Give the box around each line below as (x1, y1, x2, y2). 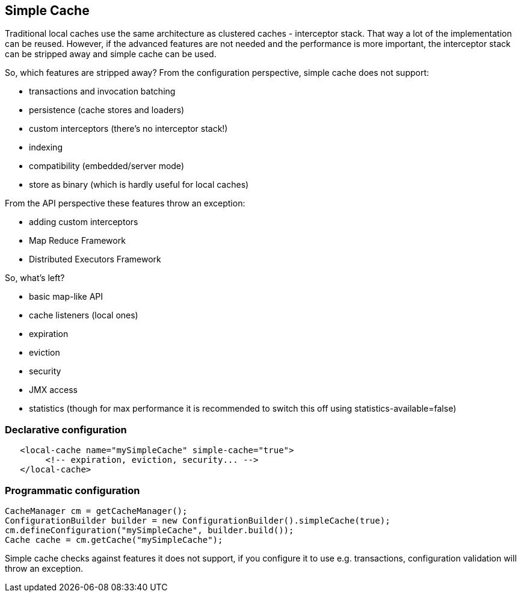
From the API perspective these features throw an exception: (5, 198, 245, 209)
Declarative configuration (5, 423, 127, 436)
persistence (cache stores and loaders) (29, 105, 185, 116)
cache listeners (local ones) (29, 310, 138, 321)
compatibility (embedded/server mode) (29, 161, 184, 172)
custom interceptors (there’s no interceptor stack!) (29, 123, 228, 134)
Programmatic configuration (5, 484, 140, 496)
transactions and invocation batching (29, 86, 176, 97)
